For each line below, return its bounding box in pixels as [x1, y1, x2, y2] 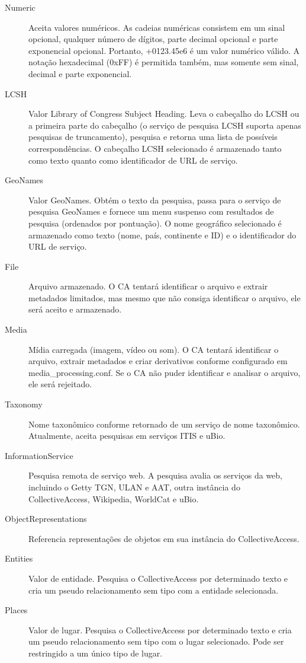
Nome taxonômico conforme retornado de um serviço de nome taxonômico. [28, 417, 300, 430]
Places [5, 604, 28, 616]
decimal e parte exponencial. [28, 67, 132, 79]
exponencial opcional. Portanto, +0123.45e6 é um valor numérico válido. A [28, 44, 300, 56]
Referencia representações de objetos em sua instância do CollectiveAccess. [28, 532, 299, 544]
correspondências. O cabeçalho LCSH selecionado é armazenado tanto [28, 142, 282, 154]
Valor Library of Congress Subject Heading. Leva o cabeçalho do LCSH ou [28, 107, 299, 120]
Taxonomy [5, 398, 43, 410]
